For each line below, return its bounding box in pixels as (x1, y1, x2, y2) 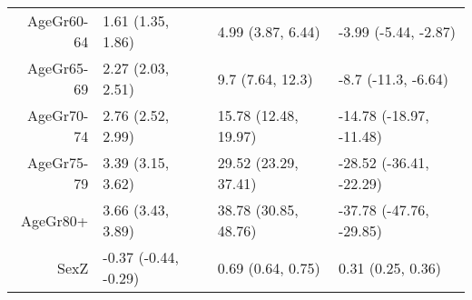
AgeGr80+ (20, 209, 89, 231)
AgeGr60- (27, 10, 89, 31)
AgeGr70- (27, 105, 89, 125)
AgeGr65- (27, 57, 89, 78)
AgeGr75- (27, 152, 89, 173)
